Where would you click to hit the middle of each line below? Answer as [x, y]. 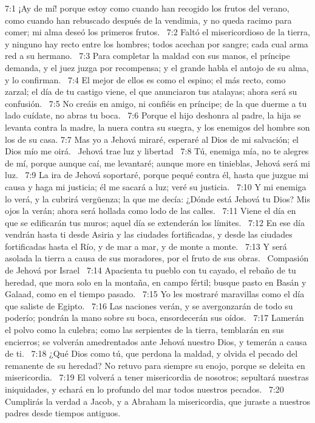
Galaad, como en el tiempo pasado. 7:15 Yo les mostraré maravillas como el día [155, 294]
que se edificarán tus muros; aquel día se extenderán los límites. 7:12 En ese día [155, 222]
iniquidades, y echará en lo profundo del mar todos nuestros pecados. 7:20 [144, 389]
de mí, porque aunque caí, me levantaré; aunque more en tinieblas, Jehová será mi [157, 163]
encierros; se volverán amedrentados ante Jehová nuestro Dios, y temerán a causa [156, 341]
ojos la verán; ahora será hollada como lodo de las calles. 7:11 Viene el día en [151, 211]
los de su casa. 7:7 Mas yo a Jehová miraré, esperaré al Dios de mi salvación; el [152, 139]
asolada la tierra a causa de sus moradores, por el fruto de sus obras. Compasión [157, 258]
